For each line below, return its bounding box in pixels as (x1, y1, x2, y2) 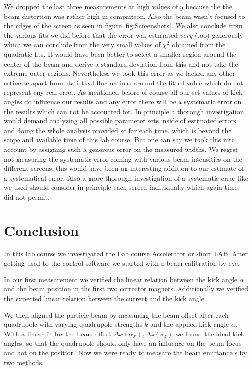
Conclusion (4, 220, 79, 240)
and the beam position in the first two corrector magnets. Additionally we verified (4, 284, 249, 294)
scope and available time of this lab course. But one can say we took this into (4, 134, 235, 145)
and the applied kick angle (150, 319, 229, 329)
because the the (185, 1, 232, 11)
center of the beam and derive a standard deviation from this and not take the (4, 58, 238, 68)
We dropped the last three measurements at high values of (4, 1, 178, 11)
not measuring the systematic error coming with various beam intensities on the (4, 153, 242, 164)
